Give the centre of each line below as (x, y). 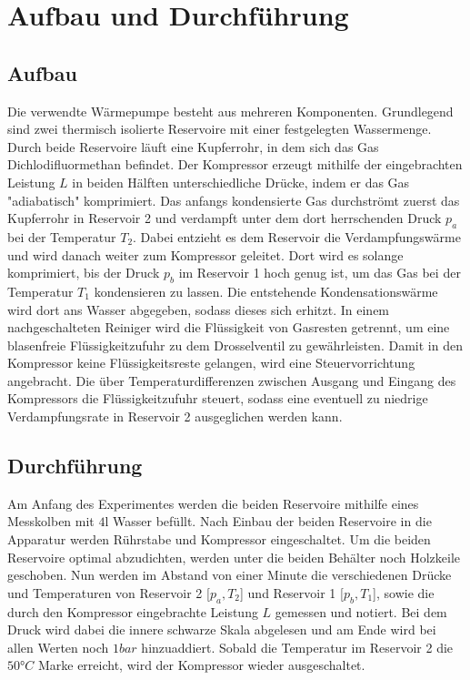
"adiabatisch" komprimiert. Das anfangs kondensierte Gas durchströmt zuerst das (234, 200)
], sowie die (404, 592)
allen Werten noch (58, 647)
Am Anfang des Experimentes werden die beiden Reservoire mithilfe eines (213, 503)
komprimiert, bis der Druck (84, 273)
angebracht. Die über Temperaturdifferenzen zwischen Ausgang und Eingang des (232, 380)
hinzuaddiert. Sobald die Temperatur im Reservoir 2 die (297, 647)
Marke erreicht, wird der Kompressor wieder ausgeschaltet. (201, 665)
